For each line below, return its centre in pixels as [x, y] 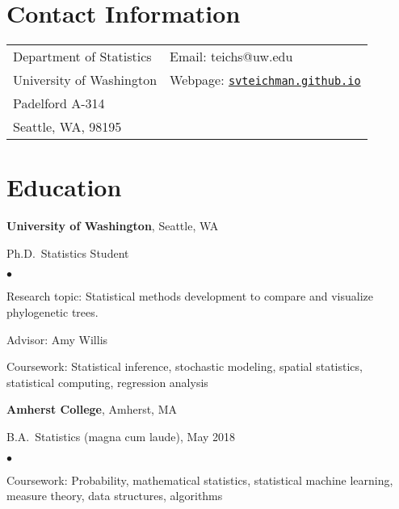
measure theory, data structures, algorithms [115, 496]
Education [64, 187]
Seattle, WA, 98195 [67, 127]
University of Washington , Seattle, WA [113, 226]
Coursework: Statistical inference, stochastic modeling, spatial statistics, [185, 366]
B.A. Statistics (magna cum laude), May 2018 [121, 436]
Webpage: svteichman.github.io [265, 80]
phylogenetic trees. [52, 312]
